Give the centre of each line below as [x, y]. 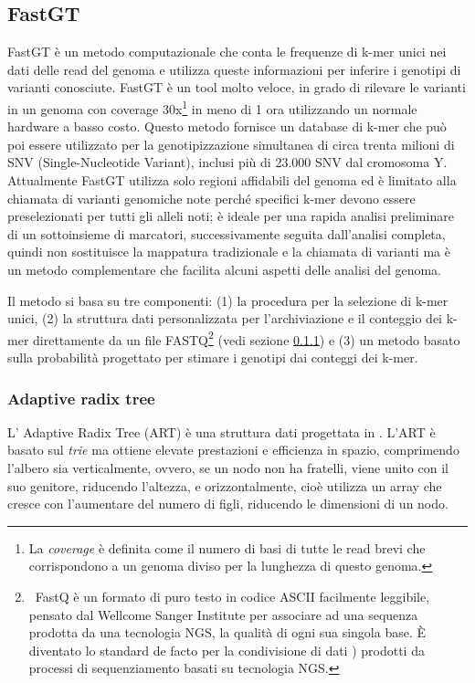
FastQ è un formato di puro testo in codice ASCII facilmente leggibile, [232, 596]
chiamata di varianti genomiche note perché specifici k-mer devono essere [211, 198]
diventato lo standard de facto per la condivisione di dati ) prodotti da [227, 650]
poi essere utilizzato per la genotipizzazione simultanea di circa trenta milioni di [231, 144]
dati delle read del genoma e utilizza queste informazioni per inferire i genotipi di [234, 69]
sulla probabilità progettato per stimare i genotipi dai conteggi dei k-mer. [213, 357]
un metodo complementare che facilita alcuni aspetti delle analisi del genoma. [225, 269]
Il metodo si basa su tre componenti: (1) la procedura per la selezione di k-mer [228, 300]
